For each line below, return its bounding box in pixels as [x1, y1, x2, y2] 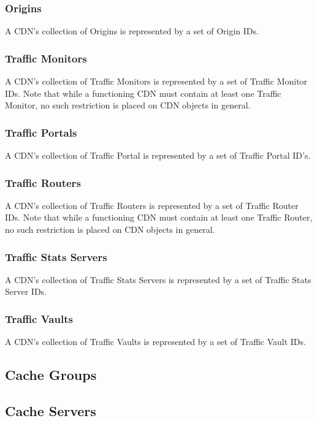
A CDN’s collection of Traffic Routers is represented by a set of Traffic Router [5, 199, 299, 211]
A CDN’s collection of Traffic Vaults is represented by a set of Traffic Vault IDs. [5, 335, 306, 348]
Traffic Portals [5, 124, 77, 140]
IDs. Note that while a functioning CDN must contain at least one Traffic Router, [5, 211, 313, 224]
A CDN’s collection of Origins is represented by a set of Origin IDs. [5, 25, 259, 37]
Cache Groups [5, 365, 97, 384]
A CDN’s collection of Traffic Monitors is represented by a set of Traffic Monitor [5, 75, 308, 88]
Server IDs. [5, 285, 47, 298]
